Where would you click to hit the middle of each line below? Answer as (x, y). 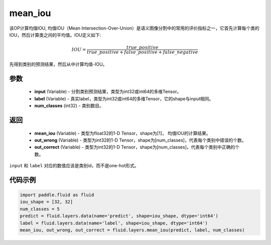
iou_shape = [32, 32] (46, 202)
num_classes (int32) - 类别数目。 (69, 106)
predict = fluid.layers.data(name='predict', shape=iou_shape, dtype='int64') (119, 216)
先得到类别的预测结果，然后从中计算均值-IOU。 (58, 64)
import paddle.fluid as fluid (57, 195)
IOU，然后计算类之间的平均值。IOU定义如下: (55, 35)
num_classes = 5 (40, 209)
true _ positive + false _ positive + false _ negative (143, 52)
